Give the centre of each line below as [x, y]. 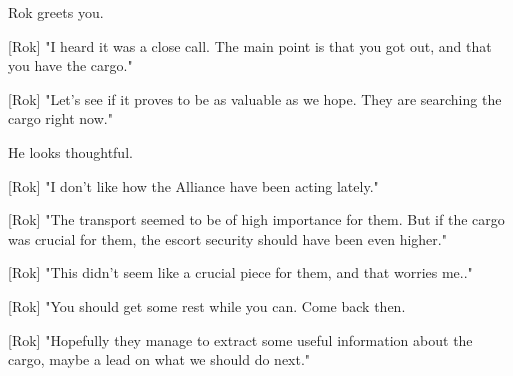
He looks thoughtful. [70, 151]
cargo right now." [60, 118]
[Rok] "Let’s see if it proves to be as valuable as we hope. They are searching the [255, 98]
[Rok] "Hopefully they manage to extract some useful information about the [240, 339]
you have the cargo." [70, 65]
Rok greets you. [56, 12]
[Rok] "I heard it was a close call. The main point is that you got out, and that [250, 45]
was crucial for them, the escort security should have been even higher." [227, 238]
